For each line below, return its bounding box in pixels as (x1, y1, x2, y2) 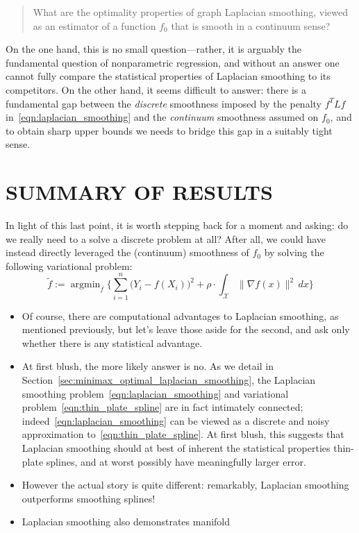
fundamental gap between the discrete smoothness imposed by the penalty (6, 96, 322, 110)
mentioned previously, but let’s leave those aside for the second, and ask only (22, 322, 350, 337)
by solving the (264, 245, 324, 260)
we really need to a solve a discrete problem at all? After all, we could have (6, 231, 326, 246)
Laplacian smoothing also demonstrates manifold (22, 514, 231, 529)
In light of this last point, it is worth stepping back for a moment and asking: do (6, 218, 349, 232)
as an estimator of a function (33, 18, 156, 33)
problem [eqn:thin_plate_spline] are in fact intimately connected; (22, 400, 303, 414)
